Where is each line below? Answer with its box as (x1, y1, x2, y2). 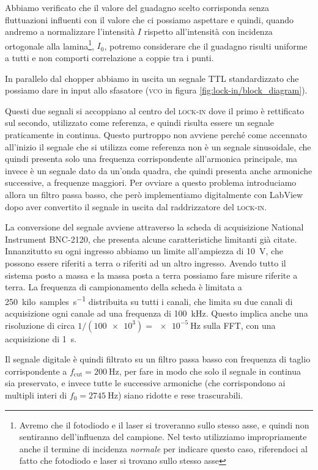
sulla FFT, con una (203, 318, 276, 331)
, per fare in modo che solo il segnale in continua (119, 364, 301, 377)
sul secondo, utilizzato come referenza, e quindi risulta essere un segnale (5, 116, 275, 129)
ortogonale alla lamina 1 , (5, 37, 94, 52)
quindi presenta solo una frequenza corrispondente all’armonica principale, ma (5, 152, 298, 165)
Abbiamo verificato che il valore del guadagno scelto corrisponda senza (5, 1, 270, 13)
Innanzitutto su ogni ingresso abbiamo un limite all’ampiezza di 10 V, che (5, 244, 283, 257)
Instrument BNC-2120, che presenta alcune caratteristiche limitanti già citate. (5, 232, 297, 245)
